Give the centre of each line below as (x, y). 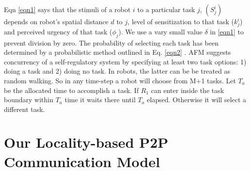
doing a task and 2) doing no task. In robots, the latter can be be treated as (117, 71)
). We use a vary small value (160, 31)
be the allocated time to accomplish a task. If (71, 90)
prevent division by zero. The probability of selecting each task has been (111, 42)
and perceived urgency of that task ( (58, 31)
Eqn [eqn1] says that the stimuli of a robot (67, 9)
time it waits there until (100, 100)
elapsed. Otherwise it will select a (197, 100)
